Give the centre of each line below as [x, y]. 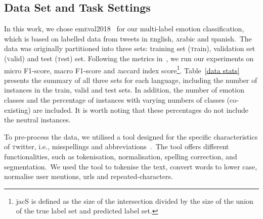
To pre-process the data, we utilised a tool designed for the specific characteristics [131, 136]
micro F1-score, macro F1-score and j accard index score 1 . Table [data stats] [122, 69]
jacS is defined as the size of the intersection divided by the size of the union [135, 201]
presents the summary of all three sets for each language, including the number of [131, 80]
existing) [17, 109]
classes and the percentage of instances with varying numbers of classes [114, 100]
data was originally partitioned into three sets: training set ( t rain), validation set [130, 48]
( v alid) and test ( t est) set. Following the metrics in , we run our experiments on [129, 58]
